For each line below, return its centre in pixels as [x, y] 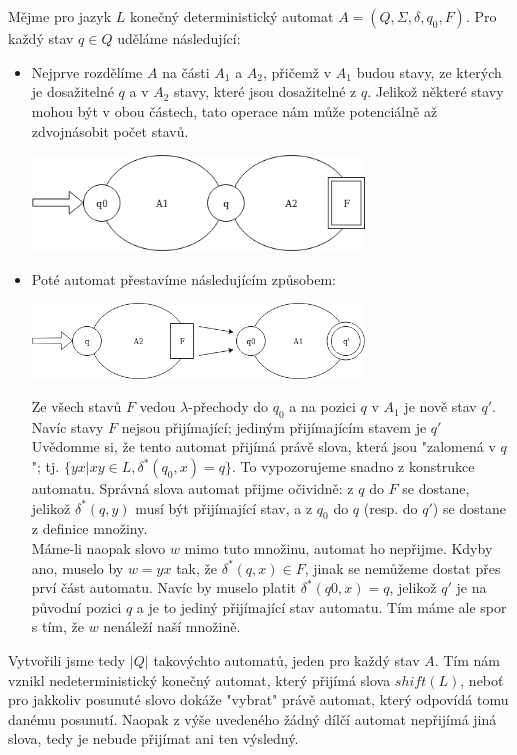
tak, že [196, 567]
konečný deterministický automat [231, 16]
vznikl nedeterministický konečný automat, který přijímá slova [199, 679]
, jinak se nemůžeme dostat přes [402, 567]
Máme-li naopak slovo [98, 548]
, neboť [482, 679]
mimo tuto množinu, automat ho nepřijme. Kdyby [338, 548]
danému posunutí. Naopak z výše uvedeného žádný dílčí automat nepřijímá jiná [252, 718]
